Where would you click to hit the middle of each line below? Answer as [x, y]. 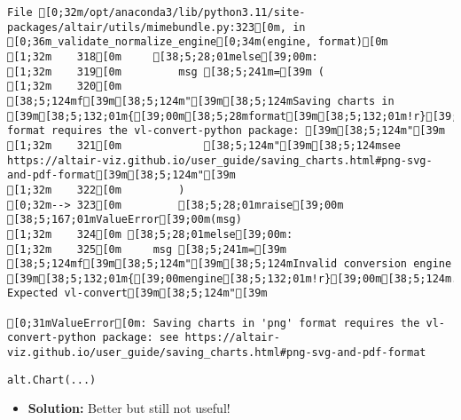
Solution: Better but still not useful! [129, 408]
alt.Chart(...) [52, 380]
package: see [141, 338]
